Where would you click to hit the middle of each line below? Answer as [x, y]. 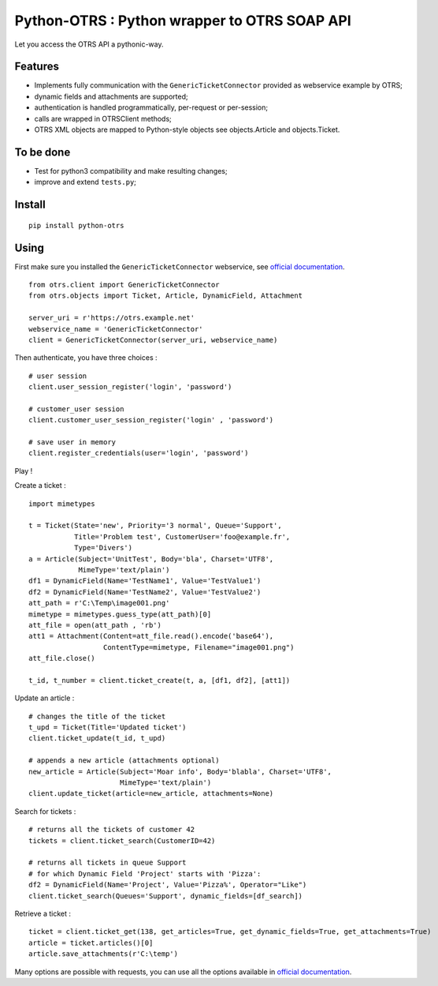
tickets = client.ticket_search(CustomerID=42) [122, 840]
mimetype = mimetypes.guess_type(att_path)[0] [120, 614]
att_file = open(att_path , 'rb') [95, 625]
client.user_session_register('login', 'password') [130, 387]
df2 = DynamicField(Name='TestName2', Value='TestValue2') [145, 592]
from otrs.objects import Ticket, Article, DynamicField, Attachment [166, 296]
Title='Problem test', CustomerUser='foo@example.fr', [182, 536]
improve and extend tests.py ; [85, 182]
